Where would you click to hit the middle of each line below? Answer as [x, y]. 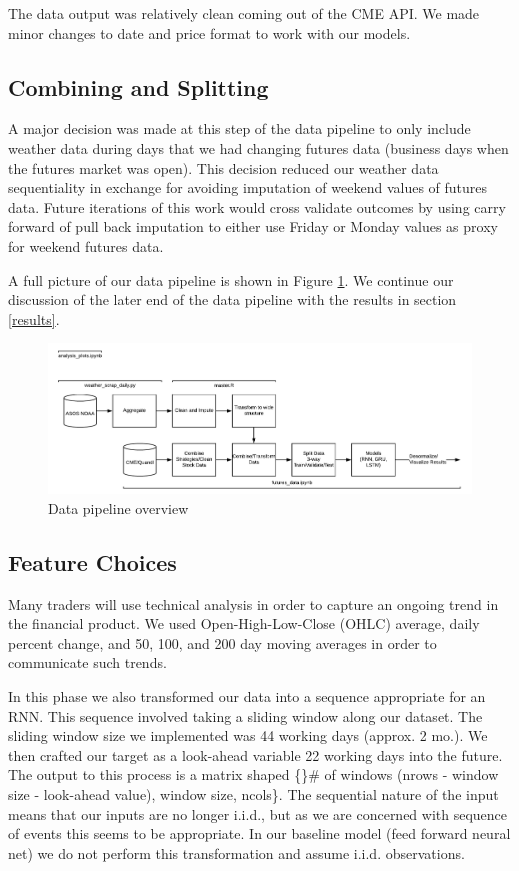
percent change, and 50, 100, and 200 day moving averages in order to [222, 642]
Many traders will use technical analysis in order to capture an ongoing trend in [253, 603]
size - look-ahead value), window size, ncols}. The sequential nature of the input [253, 793]
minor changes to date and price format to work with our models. [209, 32]
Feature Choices [92, 561]
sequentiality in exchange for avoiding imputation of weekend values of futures [248, 187]
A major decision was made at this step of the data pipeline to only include [239, 128]
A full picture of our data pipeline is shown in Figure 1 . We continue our [231, 279]
